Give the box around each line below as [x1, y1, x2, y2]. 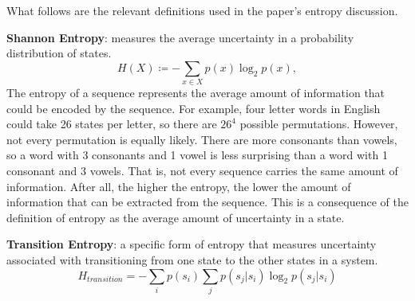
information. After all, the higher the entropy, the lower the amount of [6, 178, 351, 194]
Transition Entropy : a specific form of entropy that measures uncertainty [6, 236, 377, 252]
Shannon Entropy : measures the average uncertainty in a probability [6, 29, 354, 45]
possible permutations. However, [239, 115, 398, 132]
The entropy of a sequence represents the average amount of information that [6, 84, 385, 101]
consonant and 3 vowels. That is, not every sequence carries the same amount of [6, 162, 398, 179]
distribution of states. [6, 45, 112, 61]
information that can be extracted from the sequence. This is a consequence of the [6, 193, 409, 210]
